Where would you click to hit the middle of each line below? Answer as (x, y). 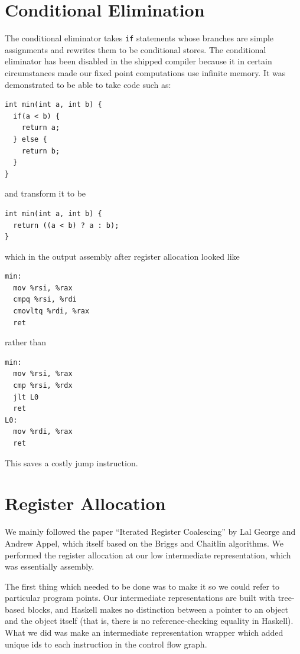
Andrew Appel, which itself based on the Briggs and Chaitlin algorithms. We (144, 543)
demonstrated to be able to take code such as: (88, 84)
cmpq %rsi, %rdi (45, 300)
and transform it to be (45, 193)
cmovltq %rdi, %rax (51, 311)
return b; (41, 151)
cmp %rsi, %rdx (43, 386)
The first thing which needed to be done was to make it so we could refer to (142, 586)
